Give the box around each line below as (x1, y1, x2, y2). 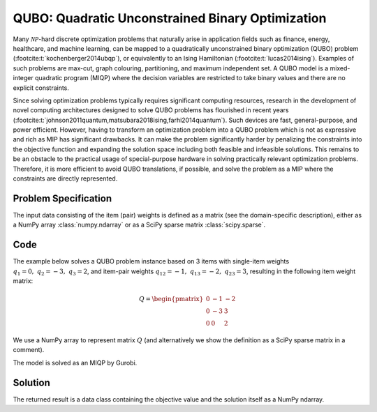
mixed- (330, 63, 350, 73)
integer (13, 74, 34, 82)
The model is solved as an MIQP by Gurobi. (13, 358, 138, 367)
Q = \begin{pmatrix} (138, 295, 204, 303)
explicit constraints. (13, 84, 70, 92)
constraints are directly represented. (13, 174, 118, 183)
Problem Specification (13, 192, 112, 204)
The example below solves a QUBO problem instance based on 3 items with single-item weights (13, 257, 290, 266)
